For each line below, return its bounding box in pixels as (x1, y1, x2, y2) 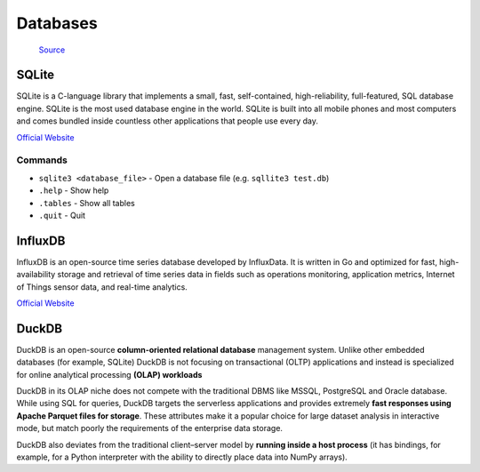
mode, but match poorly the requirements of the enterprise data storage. (16, 423, 284, 434)
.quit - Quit (38, 210, 86, 220)
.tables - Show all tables (38, 197, 135, 208)
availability (16, 269, 56, 280)
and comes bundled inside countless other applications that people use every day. (16, 116, 319, 126)
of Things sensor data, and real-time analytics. (16, 281, 188, 292)
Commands (16, 154, 68, 166)
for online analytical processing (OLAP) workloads (16, 369, 203, 380)
